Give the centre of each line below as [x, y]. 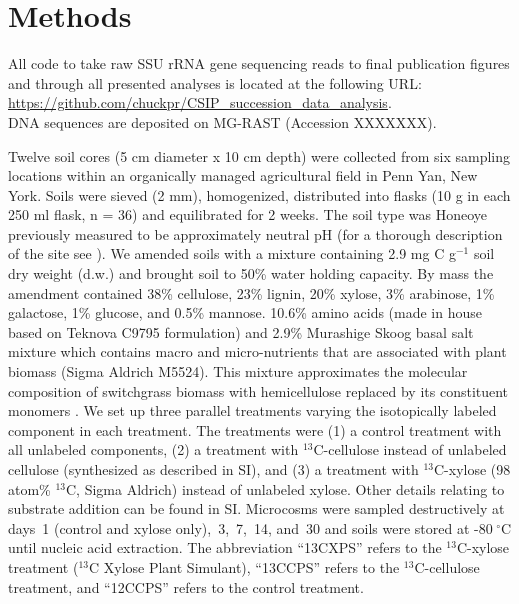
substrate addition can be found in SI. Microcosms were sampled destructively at [256, 508]
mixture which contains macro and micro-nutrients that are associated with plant [257, 351]
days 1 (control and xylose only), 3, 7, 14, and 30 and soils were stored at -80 [250, 527]
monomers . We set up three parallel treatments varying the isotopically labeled [252, 410]
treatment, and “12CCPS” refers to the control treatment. [186, 586]
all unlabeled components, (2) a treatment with [153, 449]
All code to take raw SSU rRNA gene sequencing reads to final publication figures [259, 63]
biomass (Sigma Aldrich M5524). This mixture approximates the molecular [238, 371]
